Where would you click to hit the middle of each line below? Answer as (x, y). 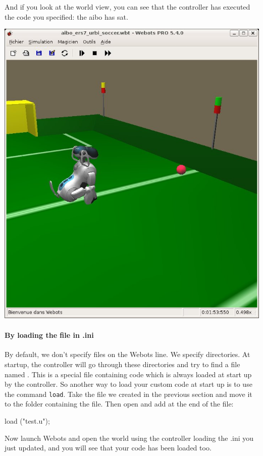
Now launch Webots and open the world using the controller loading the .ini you (129, 438)
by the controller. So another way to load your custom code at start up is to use (128, 384)
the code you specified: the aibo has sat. (66, 16)
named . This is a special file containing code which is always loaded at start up (128, 374)
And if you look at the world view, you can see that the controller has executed (127, 7)
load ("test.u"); (27, 420)
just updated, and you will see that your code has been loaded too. (108, 448)
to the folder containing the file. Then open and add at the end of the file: (119, 404)
